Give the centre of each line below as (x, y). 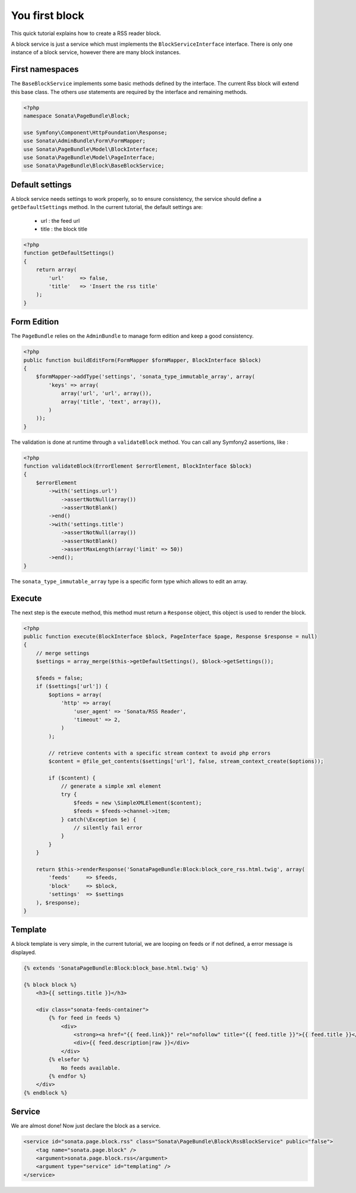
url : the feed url (60, 220)
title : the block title (64, 229)
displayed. (24, 952)
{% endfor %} (67, 1076)
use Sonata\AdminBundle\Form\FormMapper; (85, 141)
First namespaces (45, 69)
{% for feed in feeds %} (85, 1018)
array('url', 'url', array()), (107, 393)
